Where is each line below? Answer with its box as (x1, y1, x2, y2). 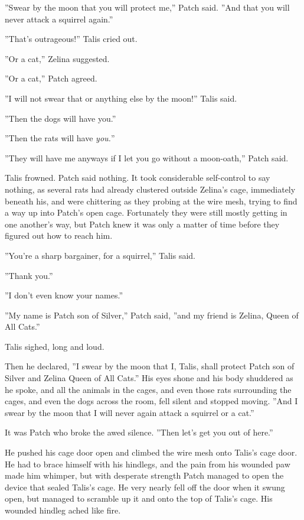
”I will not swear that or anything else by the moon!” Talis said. (5, 92, 237, 104)
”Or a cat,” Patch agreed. (5, 72, 97, 84)
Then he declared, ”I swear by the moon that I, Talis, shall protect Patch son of (5, 360, 295, 372)
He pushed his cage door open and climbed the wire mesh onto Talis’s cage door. (5, 446, 298, 459)
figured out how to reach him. (5, 229, 113, 242)
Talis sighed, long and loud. (5, 340, 104, 352)
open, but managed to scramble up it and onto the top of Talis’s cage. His (5, 492, 273, 505)
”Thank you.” (5, 269, 53, 281)
